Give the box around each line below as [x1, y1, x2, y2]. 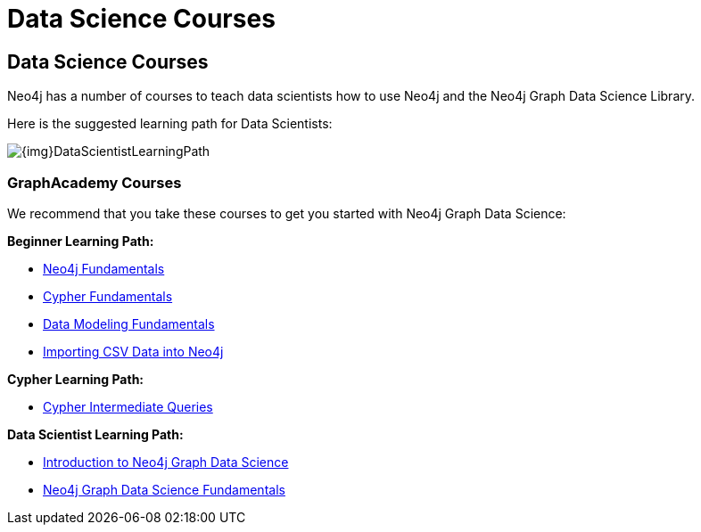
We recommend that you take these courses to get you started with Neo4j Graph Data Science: [7, 205, 566, 221]
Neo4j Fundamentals [43, 260, 165, 276]
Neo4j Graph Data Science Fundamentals [43, 481, 285, 497]
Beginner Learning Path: [7, 233, 154, 249]
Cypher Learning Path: [7, 371, 144, 387]
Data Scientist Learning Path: [7, 426, 184, 442]
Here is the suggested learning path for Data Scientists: [7, 116, 333, 132]
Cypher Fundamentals [43, 288, 173, 304]
